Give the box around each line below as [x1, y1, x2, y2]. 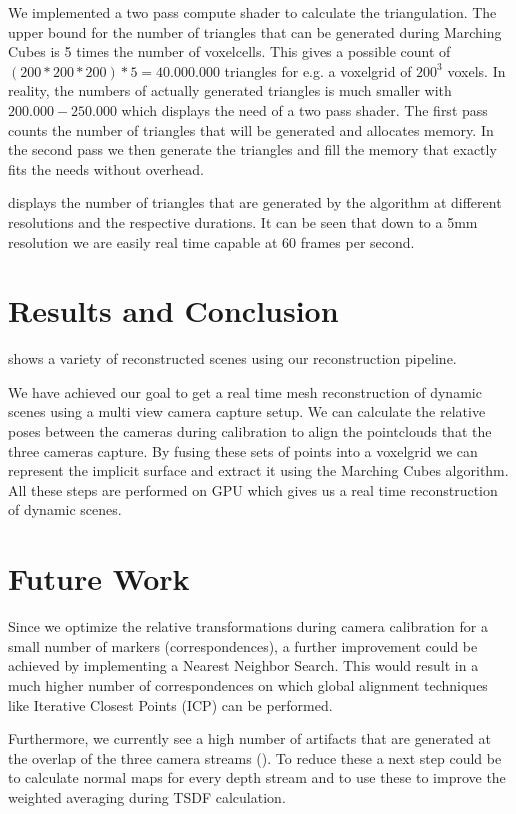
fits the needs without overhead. [8, 158, 204, 179]
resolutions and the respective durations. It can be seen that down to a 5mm [8, 211, 478, 232]
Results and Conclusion [8, 290, 339, 331]
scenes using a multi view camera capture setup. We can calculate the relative [8, 401, 486, 422]
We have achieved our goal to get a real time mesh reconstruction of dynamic [8, 381, 482, 402]
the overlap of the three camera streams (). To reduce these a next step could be [8, 747, 502, 768]
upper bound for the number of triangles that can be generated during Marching [8, 21, 502, 42]
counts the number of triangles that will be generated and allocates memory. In [8, 119, 494, 140]
